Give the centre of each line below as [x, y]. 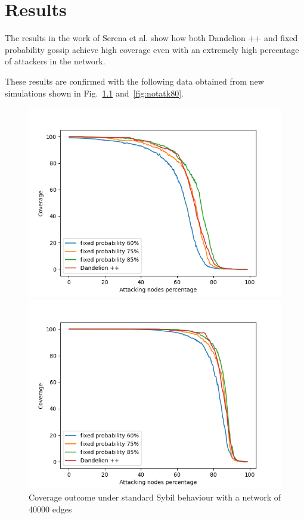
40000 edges [50, 509]
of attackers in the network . [55, 61]
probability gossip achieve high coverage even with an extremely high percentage [152, 49]
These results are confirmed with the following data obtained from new [134, 81]
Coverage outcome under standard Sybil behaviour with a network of [155, 497]
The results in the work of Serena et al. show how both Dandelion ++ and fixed [151, 38]
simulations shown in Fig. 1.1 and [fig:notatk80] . [94, 93]
